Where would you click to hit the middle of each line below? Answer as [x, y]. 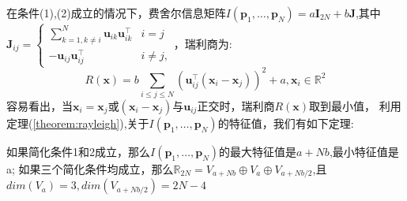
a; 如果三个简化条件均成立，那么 [90, 168]
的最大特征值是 [258, 151]
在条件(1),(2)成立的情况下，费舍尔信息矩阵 [116, 13]
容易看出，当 [40, 105]
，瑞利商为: [203, 43]
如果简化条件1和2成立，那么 [78, 151]
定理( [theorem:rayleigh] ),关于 [78, 123]
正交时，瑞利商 [236, 105]
